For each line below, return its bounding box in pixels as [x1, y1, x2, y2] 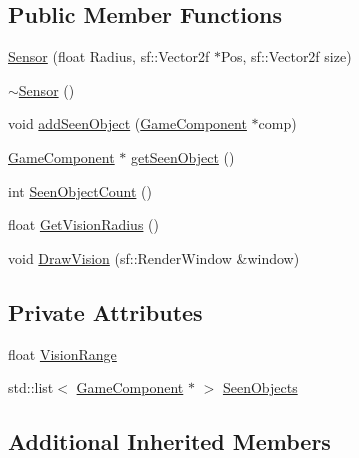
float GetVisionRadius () [8, 214, 159, 235]
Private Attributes [8, 296, 203, 327]
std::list [8, 377, 54, 398]
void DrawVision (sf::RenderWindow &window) [8, 247, 300, 268]
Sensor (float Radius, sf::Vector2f [8, 46, 210, 67]
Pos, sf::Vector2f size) [220, 46, 352, 67]
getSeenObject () [131, 146, 235, 167]
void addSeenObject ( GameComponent [8, 113, 247, 134]
